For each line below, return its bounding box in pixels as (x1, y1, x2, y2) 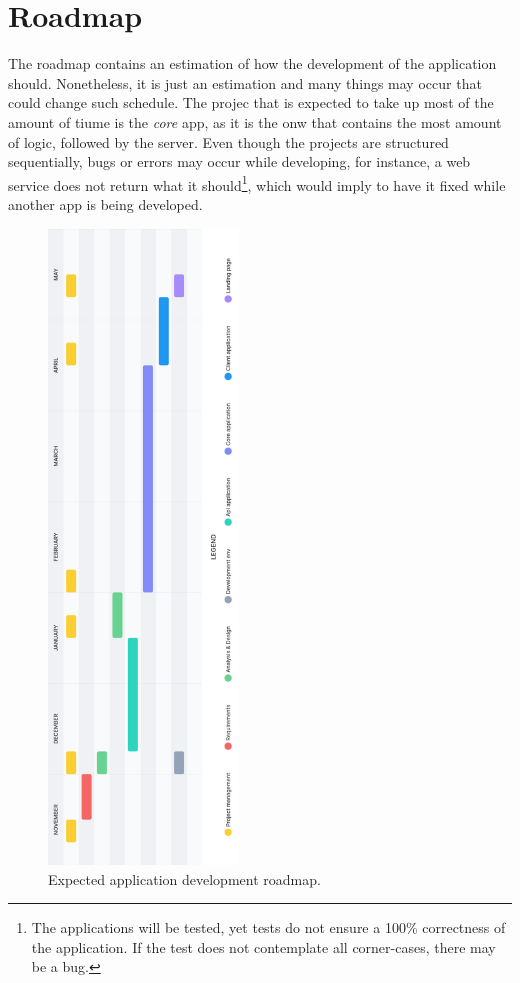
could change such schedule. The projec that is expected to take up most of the (8, 92, 494, 113)
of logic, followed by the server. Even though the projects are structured (8, 131, 449, 152)
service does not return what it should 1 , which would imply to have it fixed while (8, 171, 506, 195)
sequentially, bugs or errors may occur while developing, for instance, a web (8, 151, 471, 172)
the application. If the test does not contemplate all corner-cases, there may (31, 936, 496, 957)
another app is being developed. (8, 193, 203, 214)
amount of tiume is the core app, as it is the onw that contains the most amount (8, 111, 502, 132)
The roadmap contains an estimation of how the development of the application (8, 53, 497, 74)
